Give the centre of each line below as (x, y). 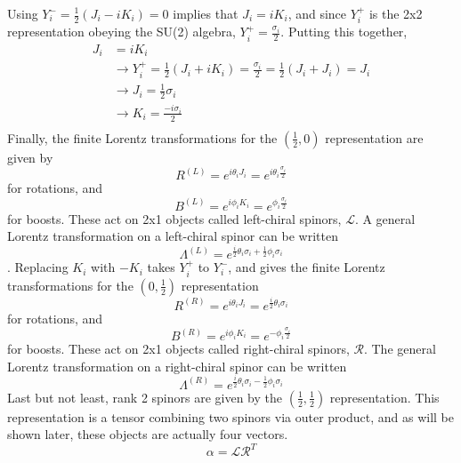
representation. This (384, 397)
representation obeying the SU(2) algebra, (121, 32)
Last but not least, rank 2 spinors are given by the (145, 397)
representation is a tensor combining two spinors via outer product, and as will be (230, 416)
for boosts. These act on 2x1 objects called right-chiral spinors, (178, 349)
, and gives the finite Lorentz (307, 267)
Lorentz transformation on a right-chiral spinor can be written (177, 366)
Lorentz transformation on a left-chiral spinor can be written (173, 236)
